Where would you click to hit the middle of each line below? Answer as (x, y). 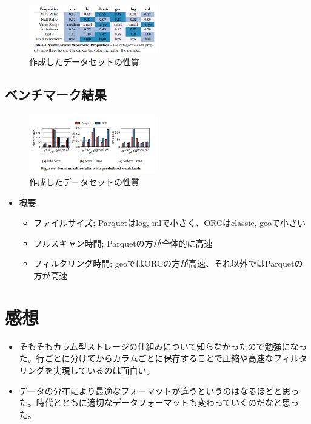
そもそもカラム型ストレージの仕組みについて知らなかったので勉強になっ (163, 346)
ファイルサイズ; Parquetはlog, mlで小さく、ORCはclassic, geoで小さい (170, 223)
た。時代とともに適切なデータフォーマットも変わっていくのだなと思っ (159, 402)
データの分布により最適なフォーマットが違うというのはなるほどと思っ (159, 390)
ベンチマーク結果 (56, 94)
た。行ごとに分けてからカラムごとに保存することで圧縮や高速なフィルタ (163, 358)
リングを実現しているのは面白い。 (87, 370)
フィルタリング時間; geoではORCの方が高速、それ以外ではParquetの (168, 263)
